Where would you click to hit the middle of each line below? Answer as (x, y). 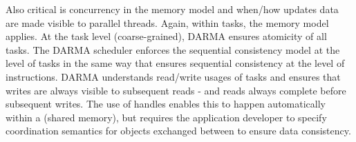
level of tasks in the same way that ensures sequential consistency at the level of (175, 63)
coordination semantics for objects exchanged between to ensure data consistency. (178, 131)
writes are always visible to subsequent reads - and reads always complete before (176, 90)
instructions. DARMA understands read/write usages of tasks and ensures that (173, 76)
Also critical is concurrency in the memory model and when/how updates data (172, 9)
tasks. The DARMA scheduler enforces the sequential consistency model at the (173, 49)
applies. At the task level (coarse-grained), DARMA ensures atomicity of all (166, 36)
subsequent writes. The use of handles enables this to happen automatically (166, 104)
